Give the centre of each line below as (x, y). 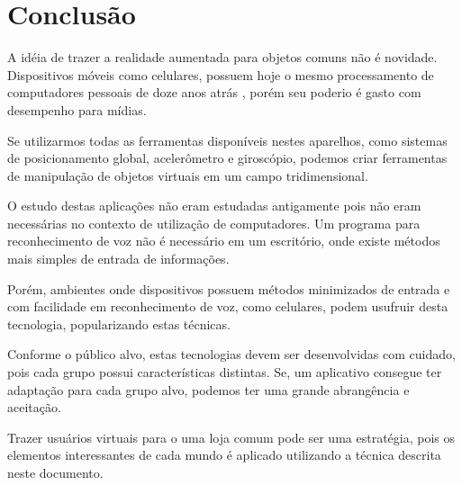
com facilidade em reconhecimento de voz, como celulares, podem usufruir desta (228, 306)
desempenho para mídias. (77, 109)
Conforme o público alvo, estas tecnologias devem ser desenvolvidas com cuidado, (231, 354)
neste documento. (55, 472)
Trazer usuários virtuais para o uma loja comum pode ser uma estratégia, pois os (231, 437)
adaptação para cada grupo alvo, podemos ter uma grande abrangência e (208, 389)
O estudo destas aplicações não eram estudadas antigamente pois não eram (214, 206)
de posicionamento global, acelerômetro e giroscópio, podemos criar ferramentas (227, 158)
